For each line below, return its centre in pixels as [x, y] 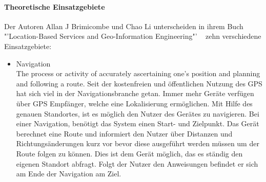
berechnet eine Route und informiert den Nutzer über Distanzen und [124, 133]
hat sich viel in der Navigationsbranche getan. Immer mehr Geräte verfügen [135, 93]
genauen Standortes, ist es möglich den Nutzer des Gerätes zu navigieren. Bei [138, 113]
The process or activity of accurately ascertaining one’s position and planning [138, 73]
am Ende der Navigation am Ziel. [69, 174]
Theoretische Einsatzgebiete [55, 6]
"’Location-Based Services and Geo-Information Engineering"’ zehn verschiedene [133, 36]
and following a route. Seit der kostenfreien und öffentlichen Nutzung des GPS [139, 83]
